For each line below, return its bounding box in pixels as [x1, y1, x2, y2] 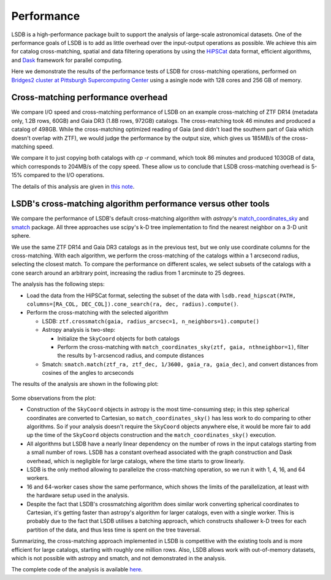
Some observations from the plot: [11, 394, 96, 402]
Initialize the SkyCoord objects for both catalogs [57, 335, 180, 342]
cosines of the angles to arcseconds [42, 369, 134, 377]
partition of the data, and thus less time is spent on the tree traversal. [26, 526, 201, 533]
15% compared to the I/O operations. [11, 171, 105, 179]
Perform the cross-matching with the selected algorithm [26, 309, 169, 316]
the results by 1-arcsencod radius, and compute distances [57, 352, 205, 359]
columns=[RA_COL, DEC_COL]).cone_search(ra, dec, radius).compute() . [26, 300, 238, 307]
